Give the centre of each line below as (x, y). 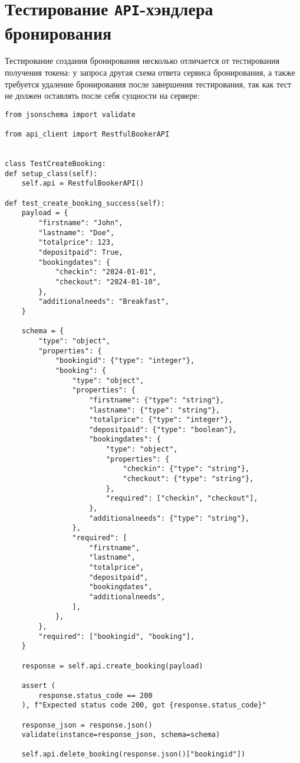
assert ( (38, 685)
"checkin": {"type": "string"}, (186, 469)
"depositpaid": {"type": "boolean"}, (163, 429)
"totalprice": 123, (77, 243)
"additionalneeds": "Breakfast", (104, 302)
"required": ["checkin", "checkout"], (182, 499)
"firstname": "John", (81, 223)
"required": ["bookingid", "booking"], (117, 636)
